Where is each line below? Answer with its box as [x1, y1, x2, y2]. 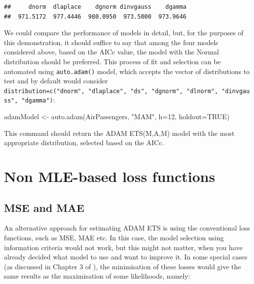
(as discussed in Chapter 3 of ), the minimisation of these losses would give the [4, 261, 241, 271]
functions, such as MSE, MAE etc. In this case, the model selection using [4, 232, 224, 243]
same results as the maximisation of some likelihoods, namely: [4, 271, 190, 281]
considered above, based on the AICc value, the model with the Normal [4, 47, 219, 57]
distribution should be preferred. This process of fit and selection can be [4, 56, 221, 66]
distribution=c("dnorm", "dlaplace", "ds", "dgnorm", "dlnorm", [4, 87, 218, 95]
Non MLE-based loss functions [4, 166, 215, 186]
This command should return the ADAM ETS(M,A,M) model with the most [4, 128, 235, 138]
